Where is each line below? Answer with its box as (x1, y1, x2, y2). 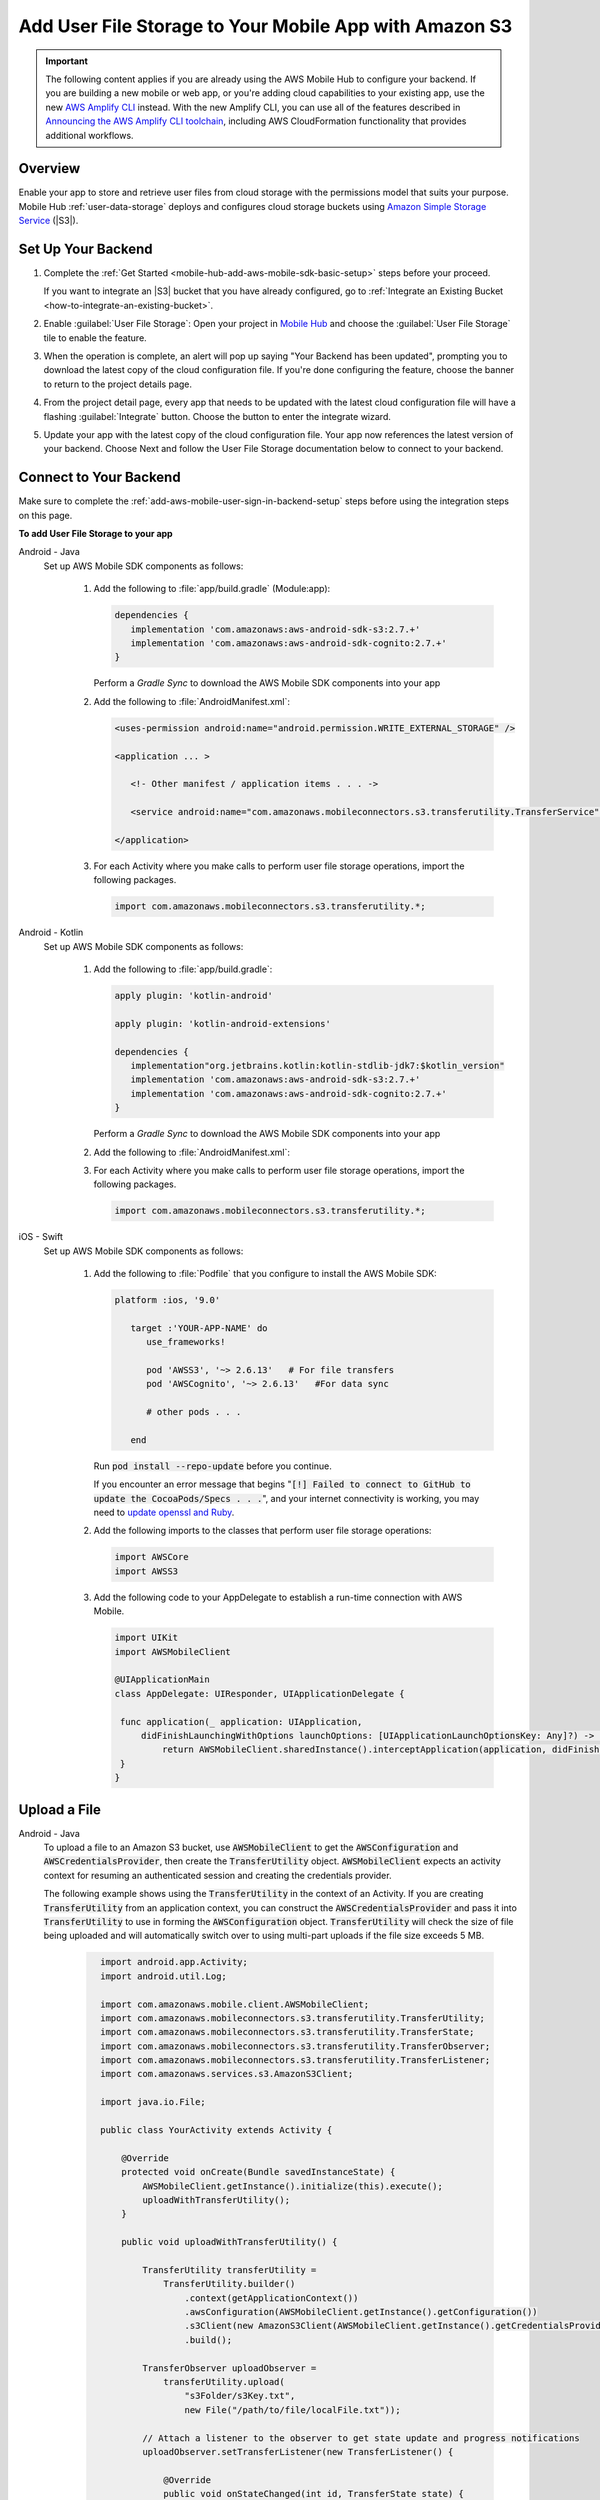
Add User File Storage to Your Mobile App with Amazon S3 (18, 15, 513, 37)
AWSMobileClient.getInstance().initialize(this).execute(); (141, 2180, 444, 2192)
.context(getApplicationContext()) (184, 2292, 359, 2304)
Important (45, 55, 89, 67)
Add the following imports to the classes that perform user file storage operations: (93, 1525, 432, 1537)
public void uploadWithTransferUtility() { (121, 2236, 338, 2248)
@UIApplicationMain (114, 1674, 210, 1685)
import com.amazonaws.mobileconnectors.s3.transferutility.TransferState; (100, 2026, 475, 2038)
